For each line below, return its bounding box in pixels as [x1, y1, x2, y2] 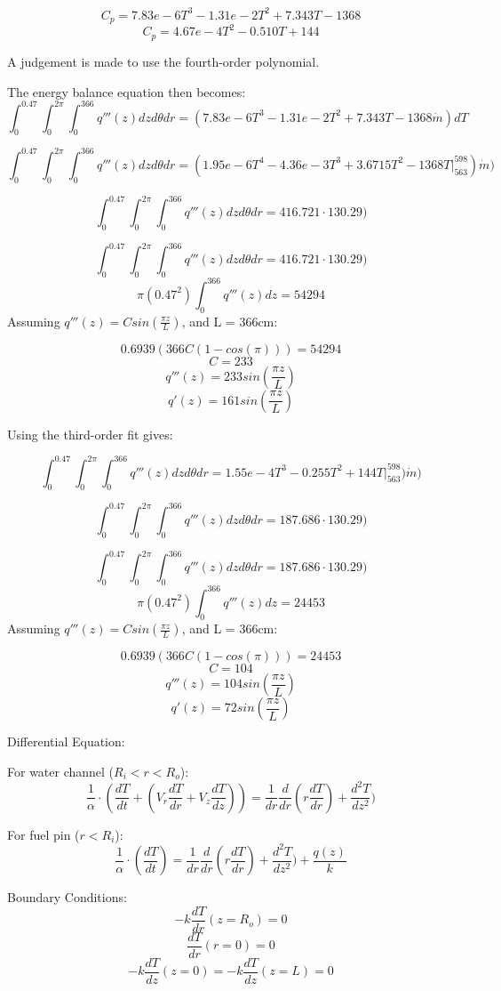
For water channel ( [7, 761, 115, 780]
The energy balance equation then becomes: [7, 82, 246, 101]
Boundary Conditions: [7, 888, 127, 906]
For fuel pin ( [7, 825, 80, 843]
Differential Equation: [7, 732, 125, 751]
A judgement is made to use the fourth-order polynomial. [7, 52, 320, 70]
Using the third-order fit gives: [7, 424, 173, 443]
